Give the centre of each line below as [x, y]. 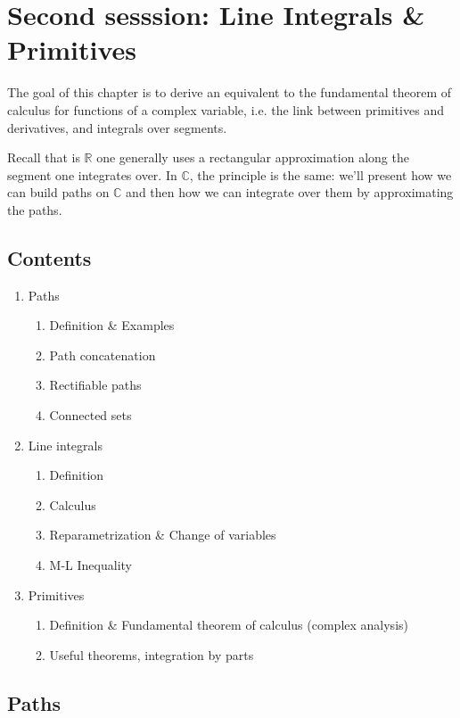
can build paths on [58, 192]
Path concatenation [103, 355]
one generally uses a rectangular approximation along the [253, 157]
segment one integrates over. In [92, 174]
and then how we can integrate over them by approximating [290, 192]
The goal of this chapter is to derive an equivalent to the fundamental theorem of [230, 92]
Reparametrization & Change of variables [163, 535]
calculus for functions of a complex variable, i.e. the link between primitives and [226, 109]
